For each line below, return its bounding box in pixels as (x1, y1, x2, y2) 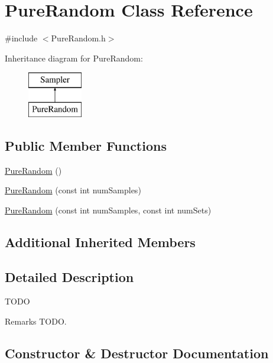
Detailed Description (5, 267, 134, 286)
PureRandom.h (51, 32, 106, 44)
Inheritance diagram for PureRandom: (5, 51, 143, 64)
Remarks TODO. (5, 315, 67, 328)
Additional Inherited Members (5, 232, 196, 251)
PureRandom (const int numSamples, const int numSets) (5, 203, 212, 216)
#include (5, 32, 38, 44)
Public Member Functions (5, 136, 167, 154)
